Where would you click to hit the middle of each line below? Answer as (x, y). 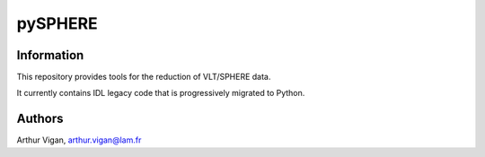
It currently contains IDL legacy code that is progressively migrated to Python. (161, 93)
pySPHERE (57, 23)
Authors (40, 119)
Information (50, 55)
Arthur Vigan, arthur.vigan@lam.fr (79, 140)
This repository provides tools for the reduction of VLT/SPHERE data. (144, 77)
